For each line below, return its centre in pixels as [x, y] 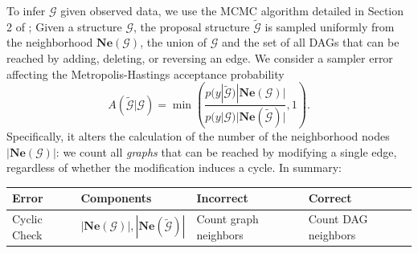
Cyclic [27, 219]
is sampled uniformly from [330, 26]
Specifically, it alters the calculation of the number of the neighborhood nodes [198, 136]
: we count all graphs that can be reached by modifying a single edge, [226, 151]
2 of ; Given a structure [64, 26]
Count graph [227, 219]
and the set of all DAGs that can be [310, 42]
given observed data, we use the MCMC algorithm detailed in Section [232, 10]
